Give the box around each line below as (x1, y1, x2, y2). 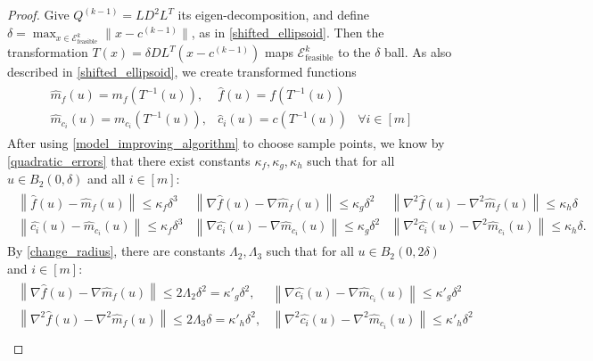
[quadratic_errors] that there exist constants (7, 151, 251, 169)
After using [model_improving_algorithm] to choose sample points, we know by (7, 134, 445, 152)
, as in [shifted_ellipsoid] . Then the (191, 22, 384, 41)
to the (338, 43, 371, 62)
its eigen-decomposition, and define (177, 5, 370, 23)
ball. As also (384, 43, 452, 62)
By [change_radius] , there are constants (7, 242, 226, 260)
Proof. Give (7, 5, 70, 23)
